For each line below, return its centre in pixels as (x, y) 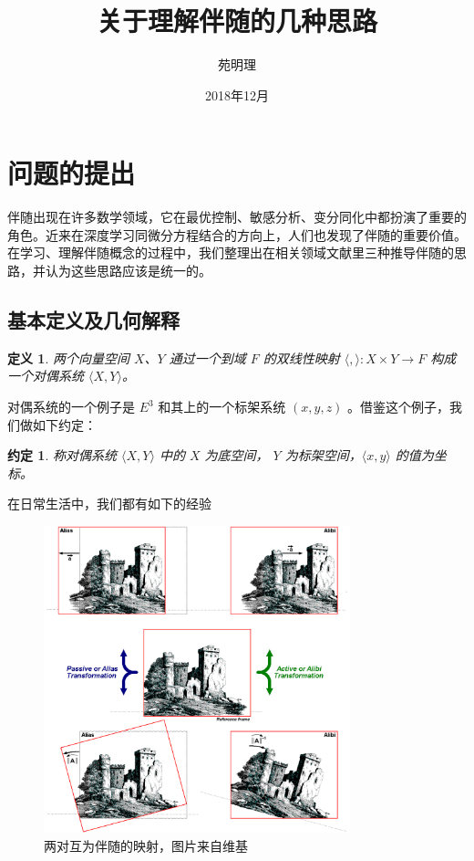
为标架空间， (323, 455)
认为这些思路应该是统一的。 (128, 271)
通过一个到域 (207, 357)
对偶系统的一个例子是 (71, 407)
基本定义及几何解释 (93, 320)
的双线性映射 (301, 357)
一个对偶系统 (46, 376)
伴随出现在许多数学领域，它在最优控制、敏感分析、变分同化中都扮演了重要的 (237, 217)
